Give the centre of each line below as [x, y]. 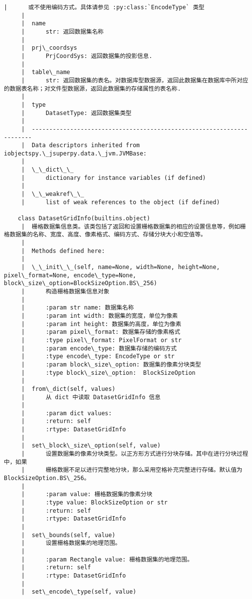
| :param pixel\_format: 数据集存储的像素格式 [101, 332]
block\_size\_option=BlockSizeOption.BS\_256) [81, 283]
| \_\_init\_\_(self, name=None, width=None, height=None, [120, 267]
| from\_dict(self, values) [68, 389]
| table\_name [46, 72]
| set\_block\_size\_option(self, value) [91, 446]
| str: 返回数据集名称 [62, 31]
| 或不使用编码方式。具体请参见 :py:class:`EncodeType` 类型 [104, 7]
